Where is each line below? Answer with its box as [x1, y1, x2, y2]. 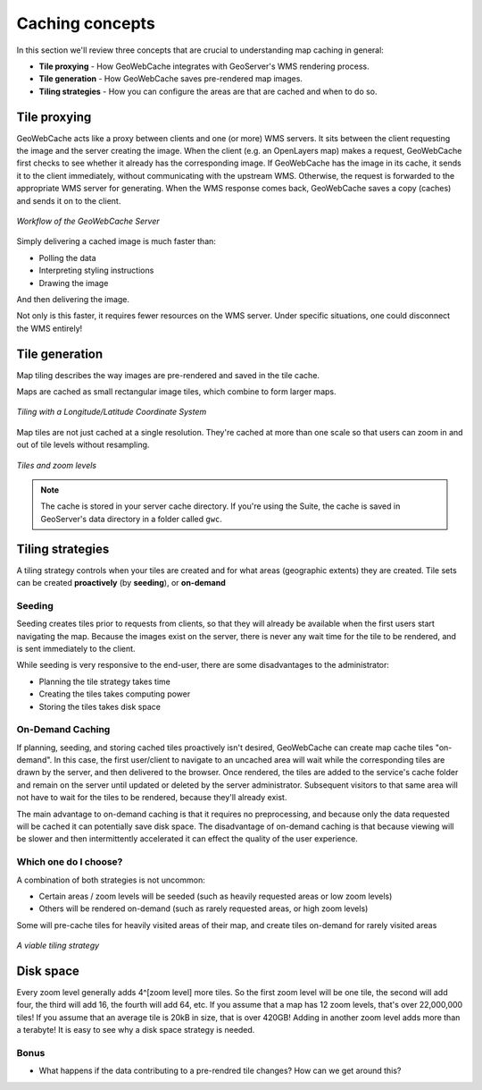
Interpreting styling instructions [38, 265, 154, 276]
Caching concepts [16, 13, 155, 33]
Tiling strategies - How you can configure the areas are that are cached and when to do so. [38, 86, 378, 97]
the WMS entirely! [16, 323, 83, 334]
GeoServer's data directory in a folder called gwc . [40, 513, 223, 524]
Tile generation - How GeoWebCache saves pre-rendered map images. [38, 73, 303, 84]
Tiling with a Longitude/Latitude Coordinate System [16, 407, 207, 418]
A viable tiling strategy [16, 940, 100, 951]
